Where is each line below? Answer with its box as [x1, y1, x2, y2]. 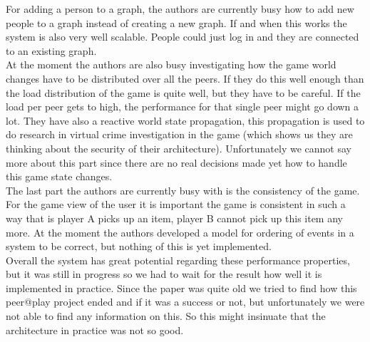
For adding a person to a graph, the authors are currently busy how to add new [6, 1, 354, 16]
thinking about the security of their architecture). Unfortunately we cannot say [6, 140, 351, 155]
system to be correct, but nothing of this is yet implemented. [6, 239, 272, 254]
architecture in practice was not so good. [6, 322, 184, 337]
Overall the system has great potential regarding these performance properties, [6, 252, 350, 267]
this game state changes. [6, 169, 113, 184]
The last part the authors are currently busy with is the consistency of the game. [6, 182, 360, 197]
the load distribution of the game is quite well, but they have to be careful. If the [6, 85, 361, 100]
